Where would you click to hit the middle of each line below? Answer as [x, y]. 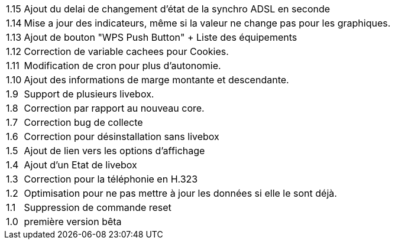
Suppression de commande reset [98, 207]
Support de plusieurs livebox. [89, 94]
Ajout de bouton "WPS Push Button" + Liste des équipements [161, 37]
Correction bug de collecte [83, 122]
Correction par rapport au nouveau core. [114, 108]
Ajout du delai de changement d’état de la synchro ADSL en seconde [177, 9]
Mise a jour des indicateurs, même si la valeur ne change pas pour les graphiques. [207, 23]
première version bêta [73, 222]
